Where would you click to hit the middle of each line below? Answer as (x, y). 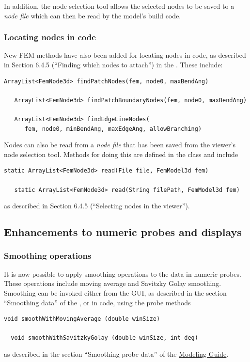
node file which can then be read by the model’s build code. (93, 15)
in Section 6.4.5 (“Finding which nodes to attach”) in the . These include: (113, 64)
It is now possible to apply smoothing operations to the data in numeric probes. (123, 274)
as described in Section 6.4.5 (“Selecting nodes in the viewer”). (97, 206)
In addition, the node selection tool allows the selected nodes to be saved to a (119, 6)
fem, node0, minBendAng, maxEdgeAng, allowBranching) (113, 129)
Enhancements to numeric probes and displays (123, 232)
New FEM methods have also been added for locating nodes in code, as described (125, 55)
